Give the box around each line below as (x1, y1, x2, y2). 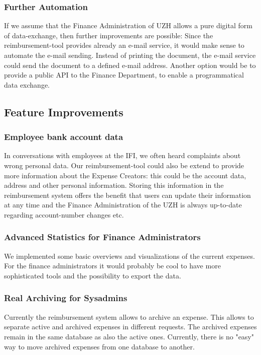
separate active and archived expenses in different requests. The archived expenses (4, 321, 257, 332)
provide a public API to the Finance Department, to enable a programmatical (4, 69, 244, 80)
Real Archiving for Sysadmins (4, 292, 127, 304)
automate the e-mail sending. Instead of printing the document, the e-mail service (4, 50, 256, 60)
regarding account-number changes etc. (4, 209, 124, 220)
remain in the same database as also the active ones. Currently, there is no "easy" (4, 331, 254, 341)
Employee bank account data (4, 130, 123, 143)
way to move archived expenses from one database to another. (4, 341, 195, 351)
